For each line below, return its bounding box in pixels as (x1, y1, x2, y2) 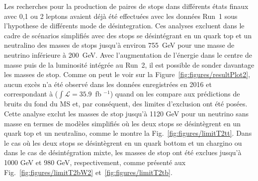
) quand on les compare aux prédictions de (110, 89, 240, 99)
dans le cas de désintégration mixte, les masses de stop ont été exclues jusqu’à (4, 147, 242, 158)
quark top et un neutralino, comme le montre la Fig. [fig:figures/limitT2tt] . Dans (4, 128, 252, 138)
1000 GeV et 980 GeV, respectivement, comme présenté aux (4, 157, 186, 167)
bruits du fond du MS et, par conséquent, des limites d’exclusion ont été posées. (4, 98, 248, 109)
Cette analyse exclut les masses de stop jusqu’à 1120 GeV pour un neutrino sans (4, 108, 249, 118)
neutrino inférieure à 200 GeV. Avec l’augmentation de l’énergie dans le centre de (4, 49, 252, 60)
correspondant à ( (4, 89, 58, 99)
